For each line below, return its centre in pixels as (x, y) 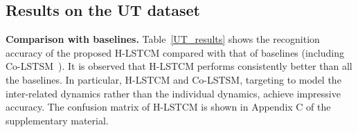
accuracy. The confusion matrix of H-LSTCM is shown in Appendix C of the (168, 107)
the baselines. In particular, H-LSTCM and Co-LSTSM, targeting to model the (173, 79)
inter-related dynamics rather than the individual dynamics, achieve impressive (173, 93)
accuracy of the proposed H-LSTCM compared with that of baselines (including (175, 52)
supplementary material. (57, 120)
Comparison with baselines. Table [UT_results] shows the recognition (163, 39)
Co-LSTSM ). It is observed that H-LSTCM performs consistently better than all (179, 66)
